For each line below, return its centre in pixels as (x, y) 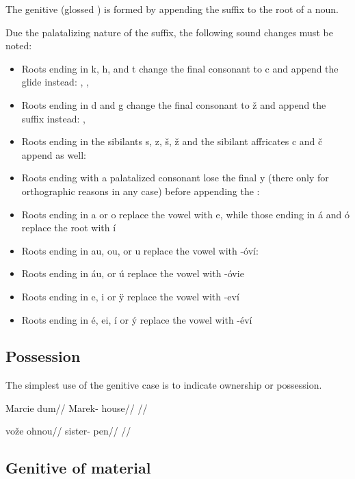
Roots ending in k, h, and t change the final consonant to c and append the (180, 68)
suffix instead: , (53, 118)
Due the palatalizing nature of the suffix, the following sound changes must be (169, 32)
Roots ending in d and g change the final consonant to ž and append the (174, 104)
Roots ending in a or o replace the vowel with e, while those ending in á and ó (185, 214)
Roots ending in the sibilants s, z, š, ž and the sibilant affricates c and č (172, 141)
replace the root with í (69, 228)
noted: (19, 46)
